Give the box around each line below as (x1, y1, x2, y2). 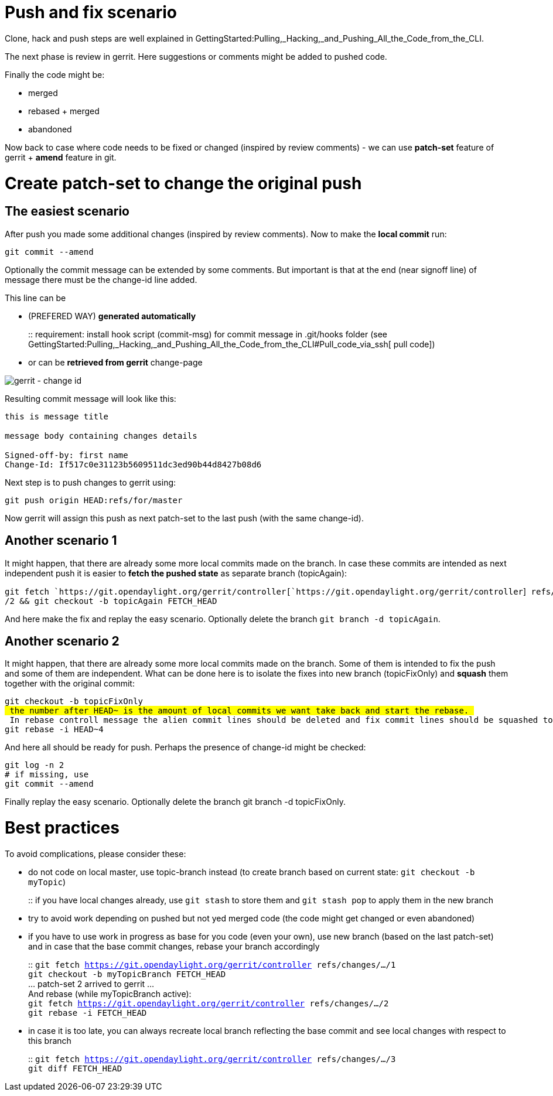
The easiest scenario (5, 204, 129, 219)
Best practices (5, 818, 120, 838)
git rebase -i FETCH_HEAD (28, 1008, 147, 1018)
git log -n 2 (5, 760, 64, 770)
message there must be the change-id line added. (5, 274, 197, 285)
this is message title (5, 411, 109, 421)
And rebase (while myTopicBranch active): (28, 988, 192, 999)
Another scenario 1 (5, 533, 117, 548)
